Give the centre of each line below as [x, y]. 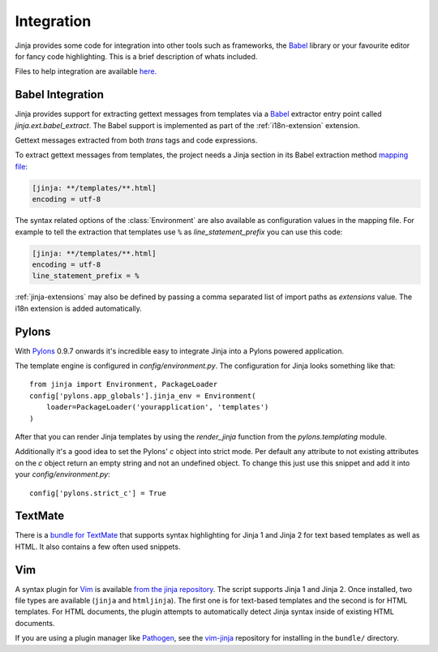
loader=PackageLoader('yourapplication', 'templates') [157, 407]
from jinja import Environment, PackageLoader [124, 384]
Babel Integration [60, 94]
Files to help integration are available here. [86, 71]
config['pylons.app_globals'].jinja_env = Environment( [143, 396]
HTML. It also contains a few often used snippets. [98, 547]
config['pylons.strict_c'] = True [98, 493]
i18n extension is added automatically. [78, 308]
